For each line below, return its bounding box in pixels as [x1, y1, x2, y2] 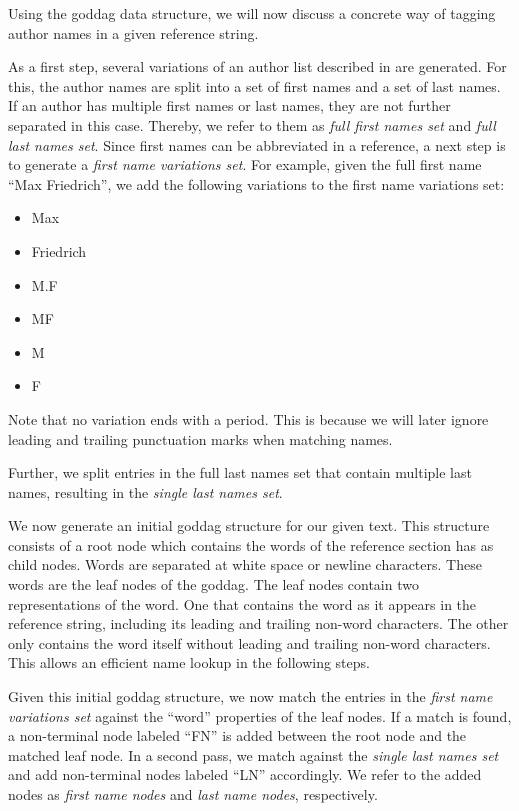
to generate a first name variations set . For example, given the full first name [8, 154, 482, 175]
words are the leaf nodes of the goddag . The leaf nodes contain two [8, 574, 419, 595]
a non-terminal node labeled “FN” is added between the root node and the [8, 725, 467, 746]
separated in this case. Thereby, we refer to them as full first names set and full [8, 114, 496, 135]
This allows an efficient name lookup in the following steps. [8, 652, 370, 673]
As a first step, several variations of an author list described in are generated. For [8, 56, 507, 77]
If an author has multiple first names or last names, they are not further [8, 95, 451, 116]
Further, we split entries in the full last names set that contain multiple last [8, 462, 472, 483]
